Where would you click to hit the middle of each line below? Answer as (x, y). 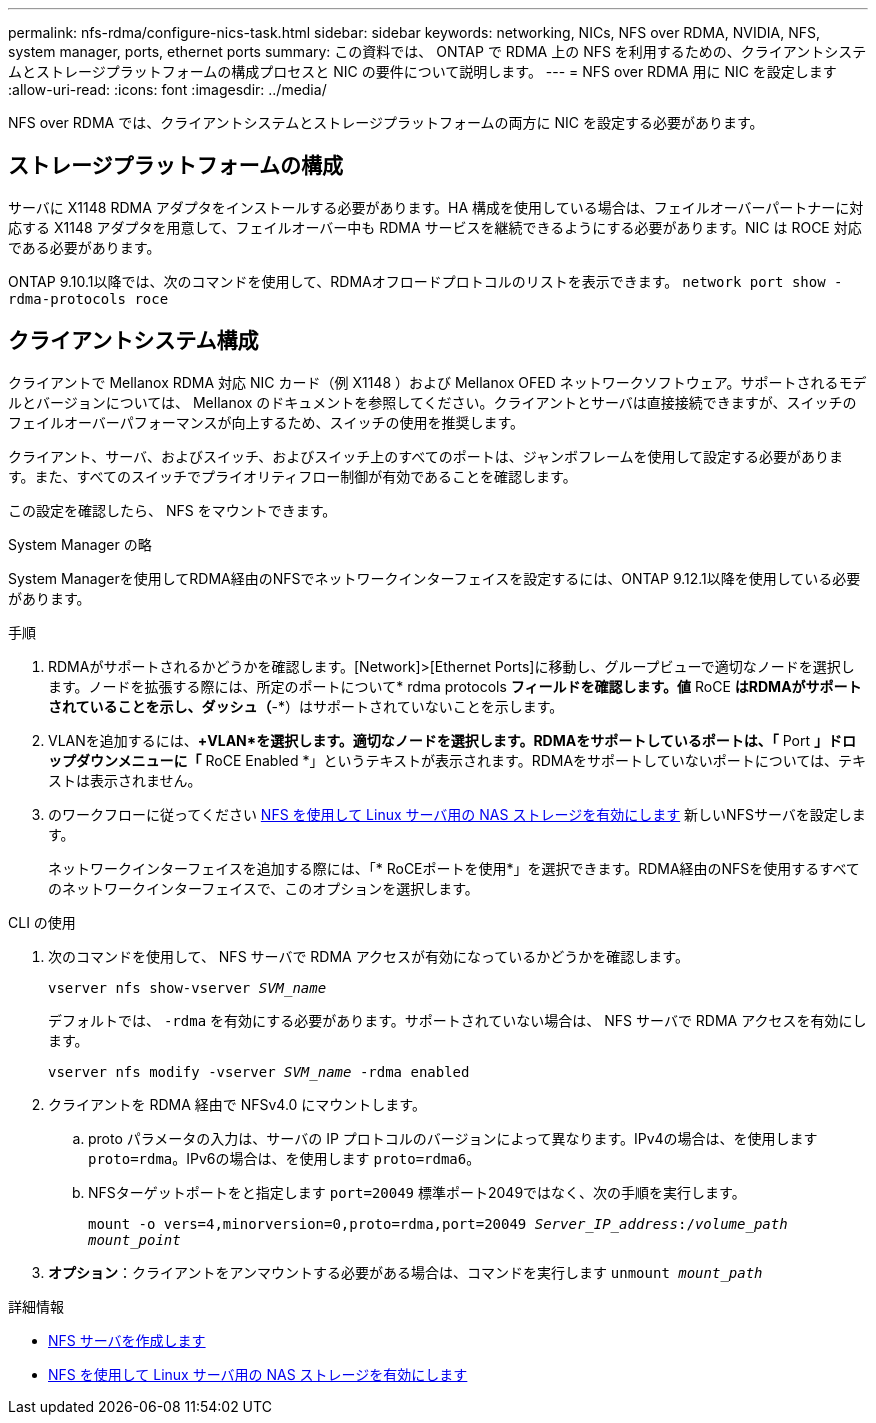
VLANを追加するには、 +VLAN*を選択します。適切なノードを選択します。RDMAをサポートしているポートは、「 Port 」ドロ (452, 740)
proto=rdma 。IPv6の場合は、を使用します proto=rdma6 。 (284, 1158)
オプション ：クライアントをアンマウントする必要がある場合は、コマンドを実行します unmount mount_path (405, 1272)
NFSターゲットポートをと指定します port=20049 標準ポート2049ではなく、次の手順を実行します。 (417, 1192)
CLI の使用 (42, 922)
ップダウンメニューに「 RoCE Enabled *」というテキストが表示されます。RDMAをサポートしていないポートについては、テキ (457, 760)
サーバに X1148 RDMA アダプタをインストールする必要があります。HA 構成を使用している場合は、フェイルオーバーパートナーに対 (436, 207)
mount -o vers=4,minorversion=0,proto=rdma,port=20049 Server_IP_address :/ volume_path (438, 1223)
